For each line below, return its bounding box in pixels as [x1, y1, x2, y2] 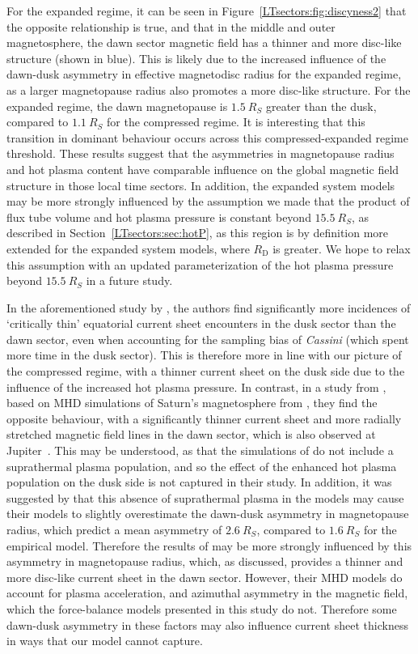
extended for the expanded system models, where [6, 240, 250, 257]
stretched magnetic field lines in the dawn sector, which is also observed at [6, 426, 376, 443]
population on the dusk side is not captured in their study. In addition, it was [6, 474, 392, 491]
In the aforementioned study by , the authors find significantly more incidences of [6, 299, 411, 316]
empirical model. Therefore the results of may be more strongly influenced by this [6, 537, 412, 554]
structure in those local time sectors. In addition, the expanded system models [6, 176, 395, 193]
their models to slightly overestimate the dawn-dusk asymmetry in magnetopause [6, 505, 409, 522]
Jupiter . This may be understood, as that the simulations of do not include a [6, 442, 394, 459]
